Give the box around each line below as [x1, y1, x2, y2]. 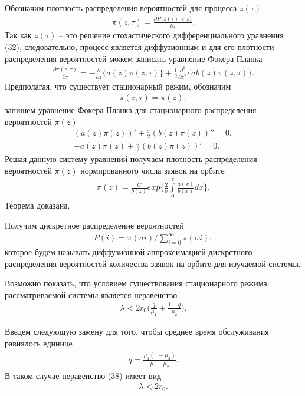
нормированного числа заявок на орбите [80, 164, 225, 176]
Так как [5, 29, 32, 41]
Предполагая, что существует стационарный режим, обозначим [5, 80, 231, 92]
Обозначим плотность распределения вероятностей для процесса [5, 2, 237, 14]
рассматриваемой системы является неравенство [5, 288, 178, 301]
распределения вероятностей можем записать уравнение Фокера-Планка [5, 52, 263, 64]
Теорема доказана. [5, 199, 70, 212]
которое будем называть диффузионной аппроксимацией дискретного [5, 245, 252, 258]
